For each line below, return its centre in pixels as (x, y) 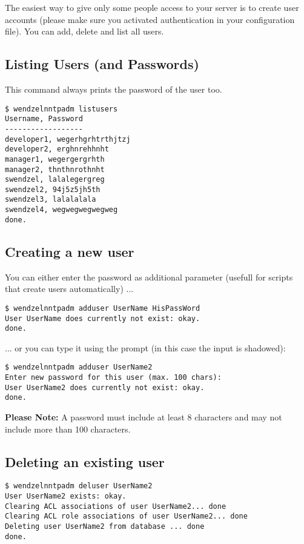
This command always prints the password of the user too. (114, 89)
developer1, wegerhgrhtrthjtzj (68, 139)
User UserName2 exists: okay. (66, 496)
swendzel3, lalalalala (51, 200)
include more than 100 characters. (68, 429)
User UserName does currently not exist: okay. (103, 318)
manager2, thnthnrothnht (55, 169)
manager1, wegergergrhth (55, 159)
